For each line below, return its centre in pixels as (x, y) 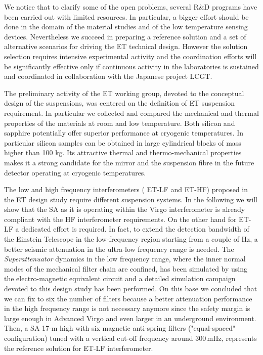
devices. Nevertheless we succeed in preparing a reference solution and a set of (125, 36)
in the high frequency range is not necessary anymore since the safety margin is (127, 308)
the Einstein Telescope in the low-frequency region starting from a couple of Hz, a (131, 239)
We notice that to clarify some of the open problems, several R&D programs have (131, 7)
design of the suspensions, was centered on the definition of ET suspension (119, 103)
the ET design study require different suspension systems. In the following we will (131, 199)
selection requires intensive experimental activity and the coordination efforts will (130, 56)
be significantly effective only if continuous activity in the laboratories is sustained (131, 66)
